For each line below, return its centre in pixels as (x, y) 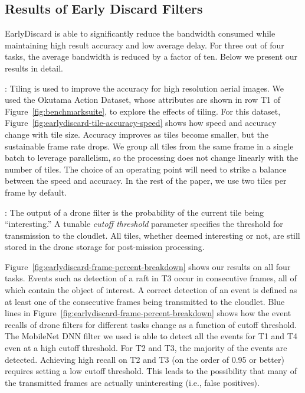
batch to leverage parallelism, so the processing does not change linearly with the (152, 157)
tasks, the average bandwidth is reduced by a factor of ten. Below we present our (151, 56)
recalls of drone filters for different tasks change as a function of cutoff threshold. (151, 324)
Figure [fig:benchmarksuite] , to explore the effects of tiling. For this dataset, (143, 111)
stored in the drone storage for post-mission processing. (105, 247)
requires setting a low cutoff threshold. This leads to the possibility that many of (151, 371)
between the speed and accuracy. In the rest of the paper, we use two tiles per (146, 181)
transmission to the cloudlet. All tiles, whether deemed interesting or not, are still (152, 235)
